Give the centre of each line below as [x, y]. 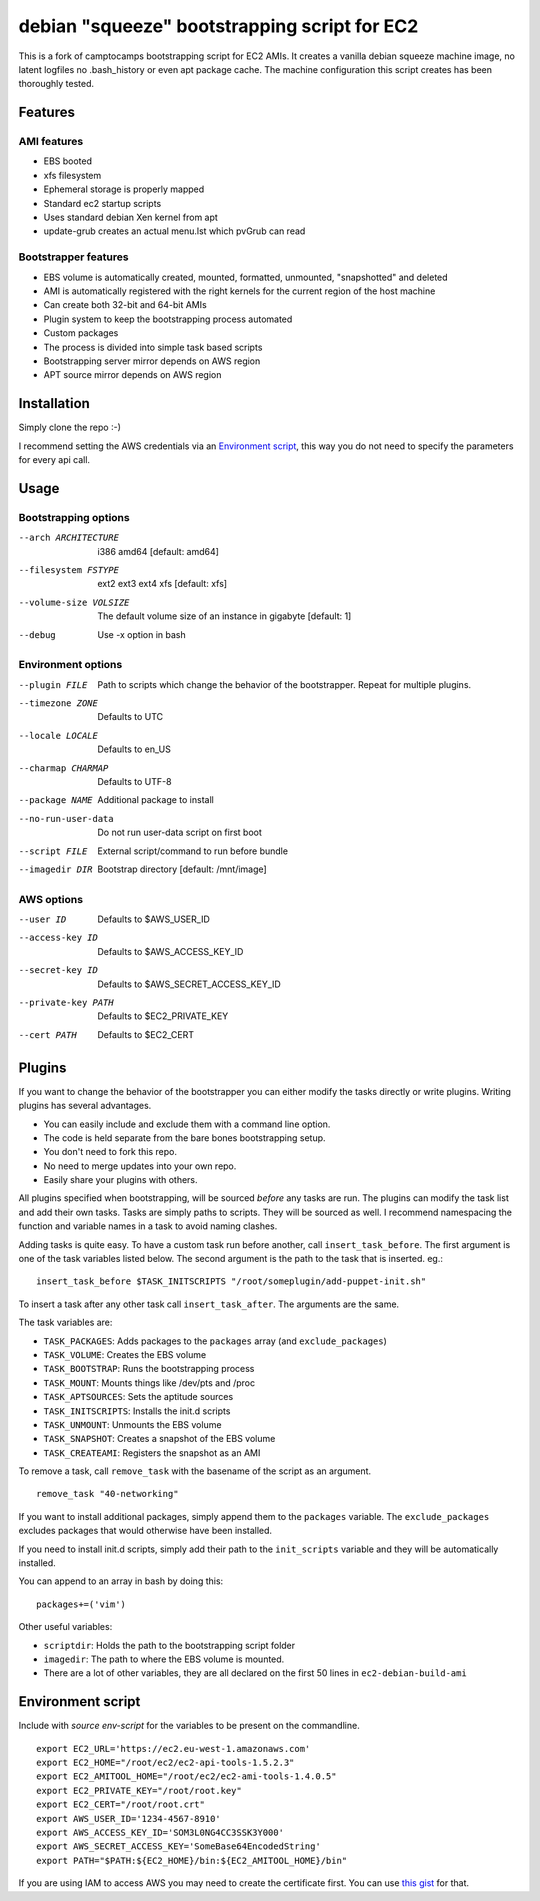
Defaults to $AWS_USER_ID [153, 919]
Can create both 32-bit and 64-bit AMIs [125, 305]
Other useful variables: [65, 1627]
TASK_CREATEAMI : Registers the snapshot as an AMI [152, 1452]
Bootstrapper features [73, 257]
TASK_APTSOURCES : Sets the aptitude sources [138, 1397]
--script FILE [53, 851]
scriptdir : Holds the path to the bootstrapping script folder [169, 1645]
